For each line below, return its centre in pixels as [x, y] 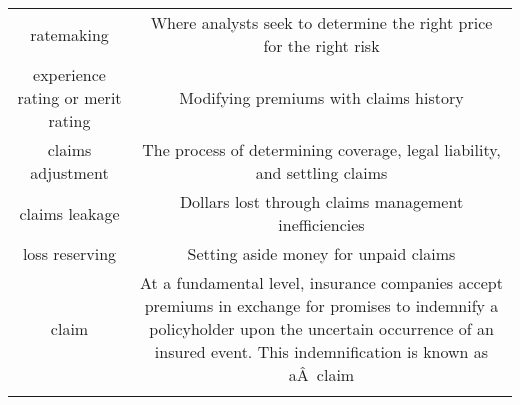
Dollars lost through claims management [321, 201]
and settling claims [321, 172]
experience [69, 74]
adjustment [69, 172]
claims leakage [69, 213]
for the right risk [321, 45]
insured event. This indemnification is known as [321, 351]
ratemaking [69, 34]
